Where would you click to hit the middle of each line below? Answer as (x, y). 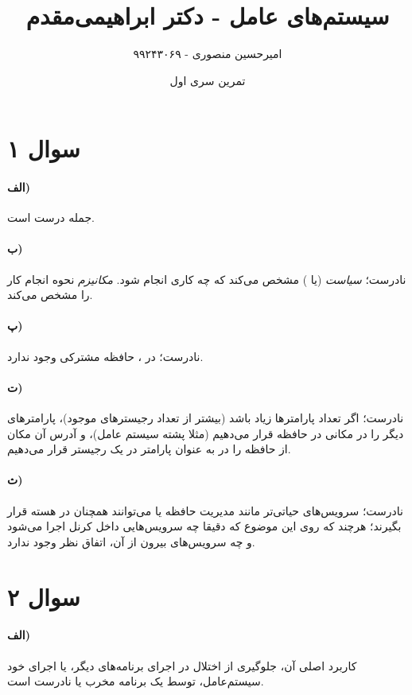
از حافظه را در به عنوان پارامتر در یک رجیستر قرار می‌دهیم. (149, 449)
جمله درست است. (51, 217)
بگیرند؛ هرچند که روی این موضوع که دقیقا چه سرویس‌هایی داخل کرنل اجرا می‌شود (204, 526)
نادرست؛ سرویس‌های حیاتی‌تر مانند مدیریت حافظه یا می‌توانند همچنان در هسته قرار (205, 510)
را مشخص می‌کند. (50, 295)
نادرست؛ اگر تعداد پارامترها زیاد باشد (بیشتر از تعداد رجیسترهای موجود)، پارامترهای (206, 418)
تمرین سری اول (208, 80)
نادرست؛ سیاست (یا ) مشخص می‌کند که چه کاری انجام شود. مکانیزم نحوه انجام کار (207, 279)
